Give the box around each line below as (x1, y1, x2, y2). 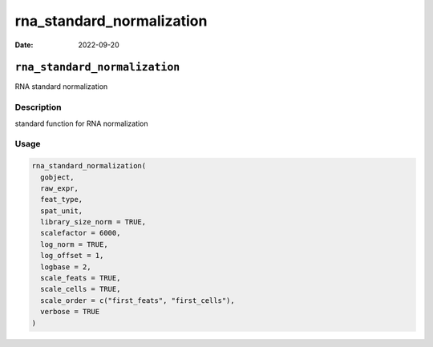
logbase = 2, (40, 262, 91, 272)
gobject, (40, 172, 75, 182)
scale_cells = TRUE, (40, 284, 121, 294)
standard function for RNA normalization (14, 119, 148, 128)
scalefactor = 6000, (40, 228, 121, 238)
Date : (14, 40, 34, 50)
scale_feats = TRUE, (40, 273, 121, 283)
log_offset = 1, (40, 251, 104, 260)
